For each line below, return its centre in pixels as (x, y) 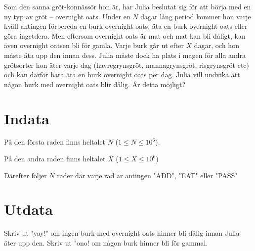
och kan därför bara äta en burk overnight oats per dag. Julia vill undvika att (122, 75)
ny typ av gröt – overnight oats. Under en (67, 16)
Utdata (29, 209)
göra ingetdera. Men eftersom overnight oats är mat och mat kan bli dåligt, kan (125, 35)
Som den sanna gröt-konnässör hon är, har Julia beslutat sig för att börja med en (127, 6)
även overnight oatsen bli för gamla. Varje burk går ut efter (94, 45)
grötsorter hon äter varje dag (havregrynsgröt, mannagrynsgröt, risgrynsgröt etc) (127, 65)
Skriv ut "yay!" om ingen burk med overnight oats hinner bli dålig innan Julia (122, 233)
